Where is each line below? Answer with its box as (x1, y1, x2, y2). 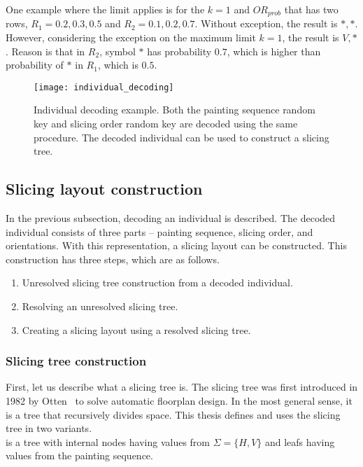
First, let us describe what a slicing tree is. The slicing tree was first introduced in (6, 379, 358, 394)
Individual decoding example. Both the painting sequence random (34, 102, 315, 117)
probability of (6, 57, 64, 72)
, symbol (99, 43, 136, 58)
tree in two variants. (6, 421, 92, 435)
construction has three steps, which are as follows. (6, 251, 220, 266)
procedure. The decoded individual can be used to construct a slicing (34, 130, 329, 144)
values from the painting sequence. (6, 448, 153, 463)
